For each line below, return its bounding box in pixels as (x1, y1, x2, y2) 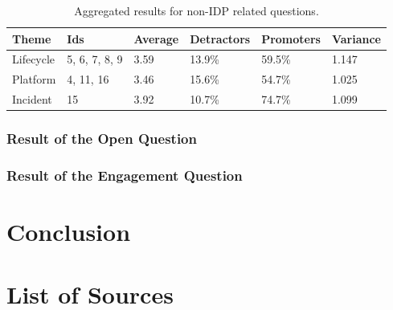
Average (133, 30, 179, 47)
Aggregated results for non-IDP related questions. (74, 2, 319, 18)
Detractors (190, 30, 251, 47)
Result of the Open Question (6, 128, 197, 149)
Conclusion (6, 215, 131, 248)
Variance (331, 30, 381, 47)
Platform (12, 71, 56, 88)
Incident (12, 91, 52, 108)
